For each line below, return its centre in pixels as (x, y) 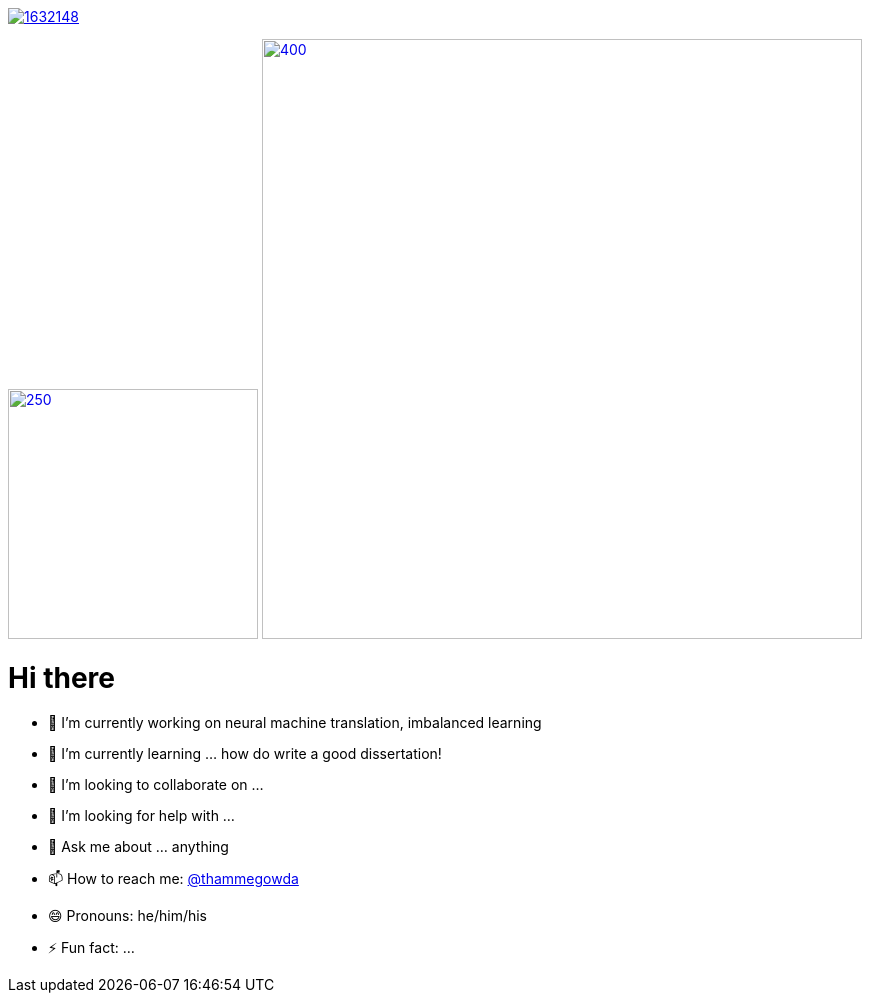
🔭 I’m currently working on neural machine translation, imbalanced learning (295, 722)
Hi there (61, 677)
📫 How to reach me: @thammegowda (173, 878)
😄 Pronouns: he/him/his (128, 915)
